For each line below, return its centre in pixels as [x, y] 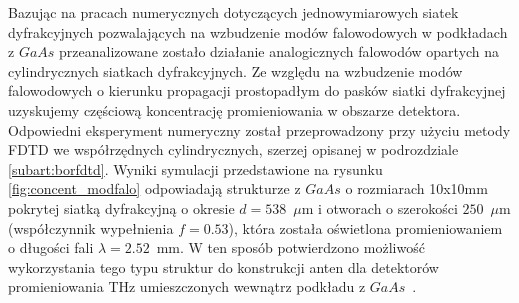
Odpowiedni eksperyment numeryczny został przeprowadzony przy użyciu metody [259, 129]
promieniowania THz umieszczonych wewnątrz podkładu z [187, 286]
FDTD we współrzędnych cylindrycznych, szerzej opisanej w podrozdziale [233, 149]
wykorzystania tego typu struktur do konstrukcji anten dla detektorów [223, 266]
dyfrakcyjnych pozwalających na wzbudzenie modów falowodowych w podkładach [258, 31]
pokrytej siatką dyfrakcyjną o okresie [121, 207]
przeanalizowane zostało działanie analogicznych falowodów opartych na [279, 51]
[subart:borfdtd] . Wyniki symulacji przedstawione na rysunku [195, 168]
